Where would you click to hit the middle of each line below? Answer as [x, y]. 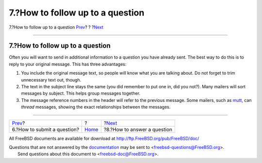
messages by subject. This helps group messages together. [81, 93]
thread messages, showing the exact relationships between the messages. [96, 107]
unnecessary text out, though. [51, 80]
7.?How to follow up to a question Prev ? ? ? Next [56, 27]
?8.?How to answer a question [138, 130]
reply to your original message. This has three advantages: [68, 64]
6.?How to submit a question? [46, 130]
